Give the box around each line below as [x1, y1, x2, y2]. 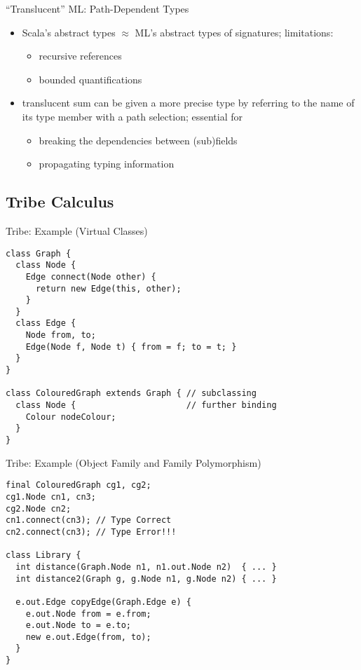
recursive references [39, 48, 122, 63]
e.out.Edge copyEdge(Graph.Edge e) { [15, 596, 191, 607]
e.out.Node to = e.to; [25, 620, 131, 631]
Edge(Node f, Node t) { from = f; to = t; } [25, 341, 237, 352]
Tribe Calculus [6, 191, 114, 212]
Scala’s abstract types [22, 25, 116, 39]
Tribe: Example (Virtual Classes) [6, 223, 148, 238]
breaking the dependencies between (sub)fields [39, 132, 238, 147]
